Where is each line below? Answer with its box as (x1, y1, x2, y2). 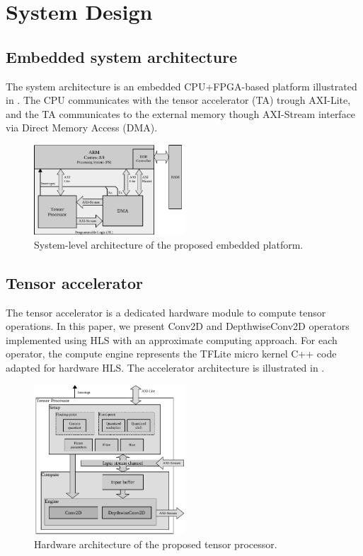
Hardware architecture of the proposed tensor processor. (34, 537, 277, 552)
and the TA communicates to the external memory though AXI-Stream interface (6, 106, 356, 121)
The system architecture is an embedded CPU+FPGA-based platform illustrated (6, 78, 357, 93)
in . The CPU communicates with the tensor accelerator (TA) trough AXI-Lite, (6, 93, 351, 107)
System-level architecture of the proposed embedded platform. (34, 237, 304, 252)
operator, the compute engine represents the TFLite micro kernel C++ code (6, 346, 337, 361)
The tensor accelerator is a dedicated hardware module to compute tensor (6, 304, 326, 319)
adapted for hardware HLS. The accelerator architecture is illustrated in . (6, 360, 325, 374)
